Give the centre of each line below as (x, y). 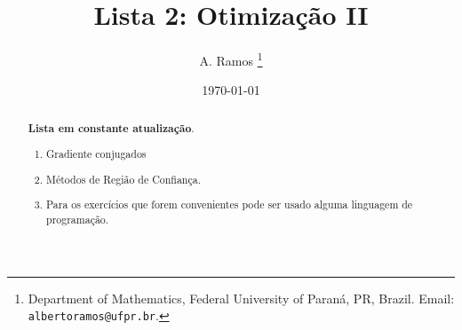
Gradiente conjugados (96, 154)
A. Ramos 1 (231, 59)
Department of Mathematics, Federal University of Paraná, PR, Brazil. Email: (241, 298)
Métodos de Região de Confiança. (123, 179)
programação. (78, 220)
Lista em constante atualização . (111, 128)
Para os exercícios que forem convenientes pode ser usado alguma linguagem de (230, 204)
